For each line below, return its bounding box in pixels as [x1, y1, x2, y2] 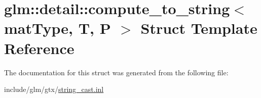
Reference [4, 37, 74, 58]
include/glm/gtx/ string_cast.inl [4, 84, 104, 94]
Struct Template [140, 18, 257, 38]
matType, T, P [4, 18, 111, 38]
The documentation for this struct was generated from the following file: [4, 67, 229, 77]
